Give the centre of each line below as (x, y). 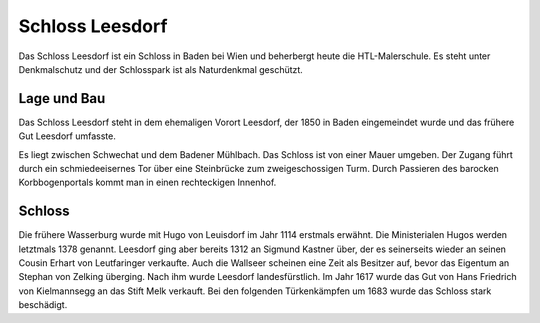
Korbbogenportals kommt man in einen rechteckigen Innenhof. (147, 182)
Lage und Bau (62, 98)
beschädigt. (43, 305)
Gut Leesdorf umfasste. (67, 136)
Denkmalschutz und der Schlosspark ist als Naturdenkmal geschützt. (161, 69)
